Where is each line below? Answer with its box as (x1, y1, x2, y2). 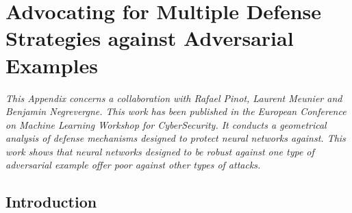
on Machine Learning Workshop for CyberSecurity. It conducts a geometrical (5, 117, 327, 131)
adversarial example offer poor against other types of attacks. (5, 158, 261, 172)
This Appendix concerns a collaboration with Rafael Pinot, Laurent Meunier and (5, 90, 342, 105)
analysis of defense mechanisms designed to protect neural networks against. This (5, 131, 346, 145)
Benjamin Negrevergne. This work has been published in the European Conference (5, 104, 347, 118)
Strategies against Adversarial (5, 24, 294, 52)
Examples (5, 51, 98, 79)
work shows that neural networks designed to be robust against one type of (5, 144, 314, 158)
